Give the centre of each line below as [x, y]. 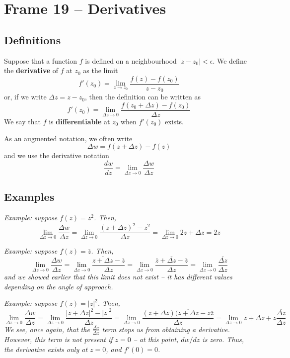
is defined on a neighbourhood [131, 60]
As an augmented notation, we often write [68, 138]
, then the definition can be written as [143, 97]
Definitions [33, 40]
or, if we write [25, 97]
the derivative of [31, 70]
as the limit [101, 70]
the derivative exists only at [46, 349]
